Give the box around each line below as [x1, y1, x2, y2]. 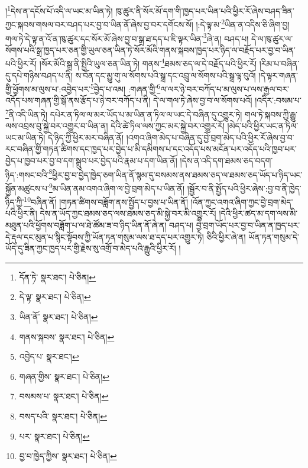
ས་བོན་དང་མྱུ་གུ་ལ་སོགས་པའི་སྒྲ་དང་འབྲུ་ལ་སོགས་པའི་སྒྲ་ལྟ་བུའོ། [75, 69, 256, 81]
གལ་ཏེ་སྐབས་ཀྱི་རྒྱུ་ [245, 108, 297, 120]
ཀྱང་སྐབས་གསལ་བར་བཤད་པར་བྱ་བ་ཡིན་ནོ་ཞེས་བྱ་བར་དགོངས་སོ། [5, 18, 193, 30]
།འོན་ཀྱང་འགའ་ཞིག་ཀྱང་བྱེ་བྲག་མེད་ [190, 195, 293, 208]
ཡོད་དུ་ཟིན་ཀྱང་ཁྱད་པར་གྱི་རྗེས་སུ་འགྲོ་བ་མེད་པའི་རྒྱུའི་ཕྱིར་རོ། [5, 242, 176, 254]
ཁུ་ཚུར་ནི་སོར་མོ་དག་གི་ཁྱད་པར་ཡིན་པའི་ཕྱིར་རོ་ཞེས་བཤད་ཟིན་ [115, 4, 294, 17]
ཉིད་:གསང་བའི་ [5, 168, 49, 180]
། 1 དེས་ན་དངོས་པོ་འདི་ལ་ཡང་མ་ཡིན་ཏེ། [5, 3, 113, 17]
